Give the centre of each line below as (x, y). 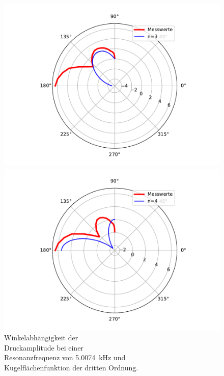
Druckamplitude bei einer (44, 347)
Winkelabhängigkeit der (41, 338)
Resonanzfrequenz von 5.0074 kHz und (65, 357)
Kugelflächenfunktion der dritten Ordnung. (71, 367)
